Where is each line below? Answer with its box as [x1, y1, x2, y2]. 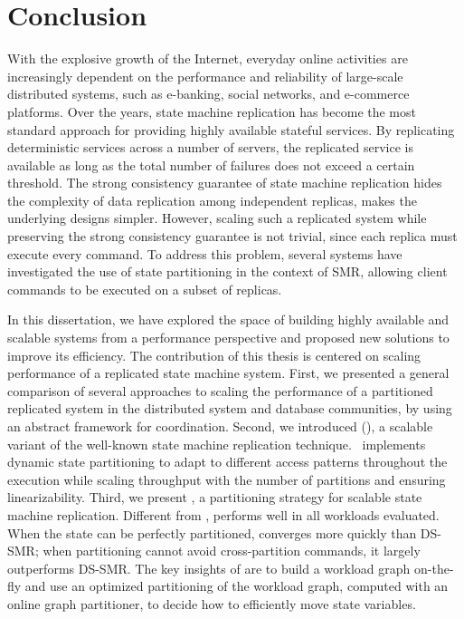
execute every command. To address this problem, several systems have [7, 244, 402, 263]
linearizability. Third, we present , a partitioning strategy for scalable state [7, 488, 422, 507]
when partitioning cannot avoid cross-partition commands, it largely [43, 541, 421, 560]
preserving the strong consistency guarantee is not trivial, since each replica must [7, 227, 458, 246]
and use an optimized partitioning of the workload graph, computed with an [24, 576, 449, 595]
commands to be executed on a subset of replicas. [7, 279, 282, 298]
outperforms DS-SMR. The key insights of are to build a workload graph [7, 558, 411, 577]
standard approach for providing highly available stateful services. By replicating [7, 120, 455, 139]
